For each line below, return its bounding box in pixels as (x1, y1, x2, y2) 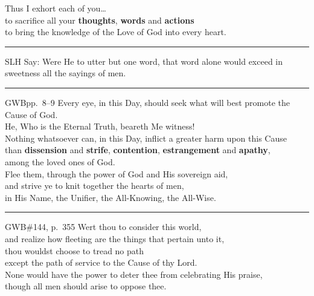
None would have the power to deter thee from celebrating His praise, (5, 268, 263, 280)
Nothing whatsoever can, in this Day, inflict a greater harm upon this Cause (5, 131, 287, 144)
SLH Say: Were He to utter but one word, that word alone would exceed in (5, 54, 283, 67)
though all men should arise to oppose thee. (5, 280, 167, 292)
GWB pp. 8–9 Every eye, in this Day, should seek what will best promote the (5, 96, 290, 108)
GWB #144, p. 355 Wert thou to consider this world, (5, 220, 202, 233)
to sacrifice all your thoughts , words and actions (5, 13, 194, 26)
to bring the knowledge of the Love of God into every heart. (5, 25, 226, 38)
